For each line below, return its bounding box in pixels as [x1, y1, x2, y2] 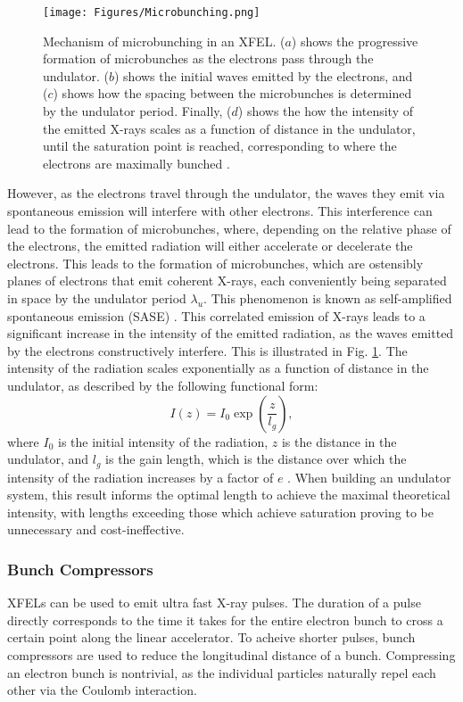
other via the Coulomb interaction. [7, 681, 197, 699]
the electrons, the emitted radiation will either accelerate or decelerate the [7, 236, 413, 255]
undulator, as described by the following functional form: [7, 376, 318, 394]
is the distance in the [281, 432, 397, 450]
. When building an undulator [287, 467, 451, 486]
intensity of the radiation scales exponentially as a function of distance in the [7, 359, 429, 377]
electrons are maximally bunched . [43, 153, 230, 172]
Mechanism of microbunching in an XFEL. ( [43, 31, 285, 50]
